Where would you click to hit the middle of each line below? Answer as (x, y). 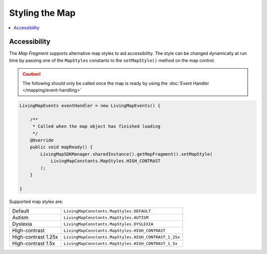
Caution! (32, 74)
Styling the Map (43, 13)
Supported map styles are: (36, 201)
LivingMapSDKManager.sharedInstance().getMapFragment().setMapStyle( (126, 154)
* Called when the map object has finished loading (96, 127)
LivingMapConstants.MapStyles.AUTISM (106, 217)
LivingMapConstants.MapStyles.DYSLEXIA (108, 224)
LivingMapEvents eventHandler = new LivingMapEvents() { (90, 106)
